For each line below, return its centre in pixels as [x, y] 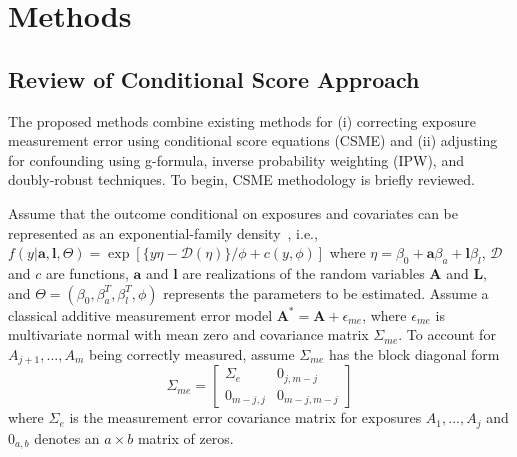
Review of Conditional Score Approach [214, 78]
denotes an [67, 437]
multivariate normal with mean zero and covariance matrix [188, 334]
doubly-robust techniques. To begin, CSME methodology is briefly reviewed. [241, 179]
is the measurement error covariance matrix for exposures [245, 417]
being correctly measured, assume [192, 353]
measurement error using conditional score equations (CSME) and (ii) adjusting [253, 140]
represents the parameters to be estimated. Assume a [326, 292]
